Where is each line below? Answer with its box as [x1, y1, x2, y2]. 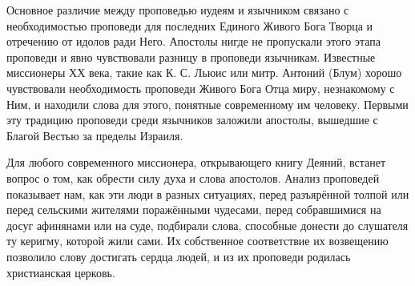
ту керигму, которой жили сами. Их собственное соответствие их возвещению [6, 232, 389, 249]
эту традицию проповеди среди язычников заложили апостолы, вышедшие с [6, 111, 378, 128]
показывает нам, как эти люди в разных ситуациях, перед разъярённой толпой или [6, 185, 409, 202]
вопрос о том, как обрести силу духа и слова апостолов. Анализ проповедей [6, 169, 380, 186]
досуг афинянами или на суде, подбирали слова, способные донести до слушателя [6, 216, 409, 233]
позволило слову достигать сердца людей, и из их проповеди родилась [6, 248, 351, 264]
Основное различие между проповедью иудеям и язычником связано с [6, 2, 349, 18]
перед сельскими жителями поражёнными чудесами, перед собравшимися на [6, 201, 381, 218]
